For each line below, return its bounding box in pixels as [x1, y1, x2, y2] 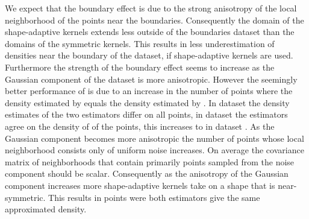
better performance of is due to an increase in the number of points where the [5, 84, 293, 97]
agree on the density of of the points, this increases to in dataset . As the [5, 119, 275, 132]
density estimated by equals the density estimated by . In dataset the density [5, 96, 290, 109]
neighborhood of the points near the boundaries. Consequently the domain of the [5, 13, 304, 26]
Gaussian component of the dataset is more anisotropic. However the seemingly [5, 72, 298, 85]
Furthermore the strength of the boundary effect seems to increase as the [5, 60, 275, 73]
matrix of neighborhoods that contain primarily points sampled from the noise [5, 155, 295, 168]
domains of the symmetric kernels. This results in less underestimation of [5, 37, 275, 49]
